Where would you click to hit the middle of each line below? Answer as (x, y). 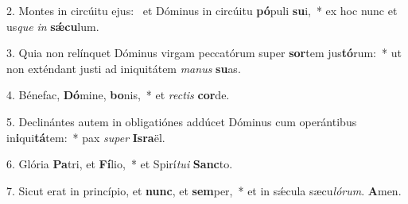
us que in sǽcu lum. (53, 26)
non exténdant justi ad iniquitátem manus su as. (124, 68)
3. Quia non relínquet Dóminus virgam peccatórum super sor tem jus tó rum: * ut (204, 53)
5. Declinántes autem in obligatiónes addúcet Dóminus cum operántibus (182, 121)
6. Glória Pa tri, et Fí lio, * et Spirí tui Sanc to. (120, 164)
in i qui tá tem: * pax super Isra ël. (86, 137)
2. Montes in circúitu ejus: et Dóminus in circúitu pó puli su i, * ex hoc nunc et (202, 10)
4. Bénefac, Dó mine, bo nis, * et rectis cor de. (118, 95)
